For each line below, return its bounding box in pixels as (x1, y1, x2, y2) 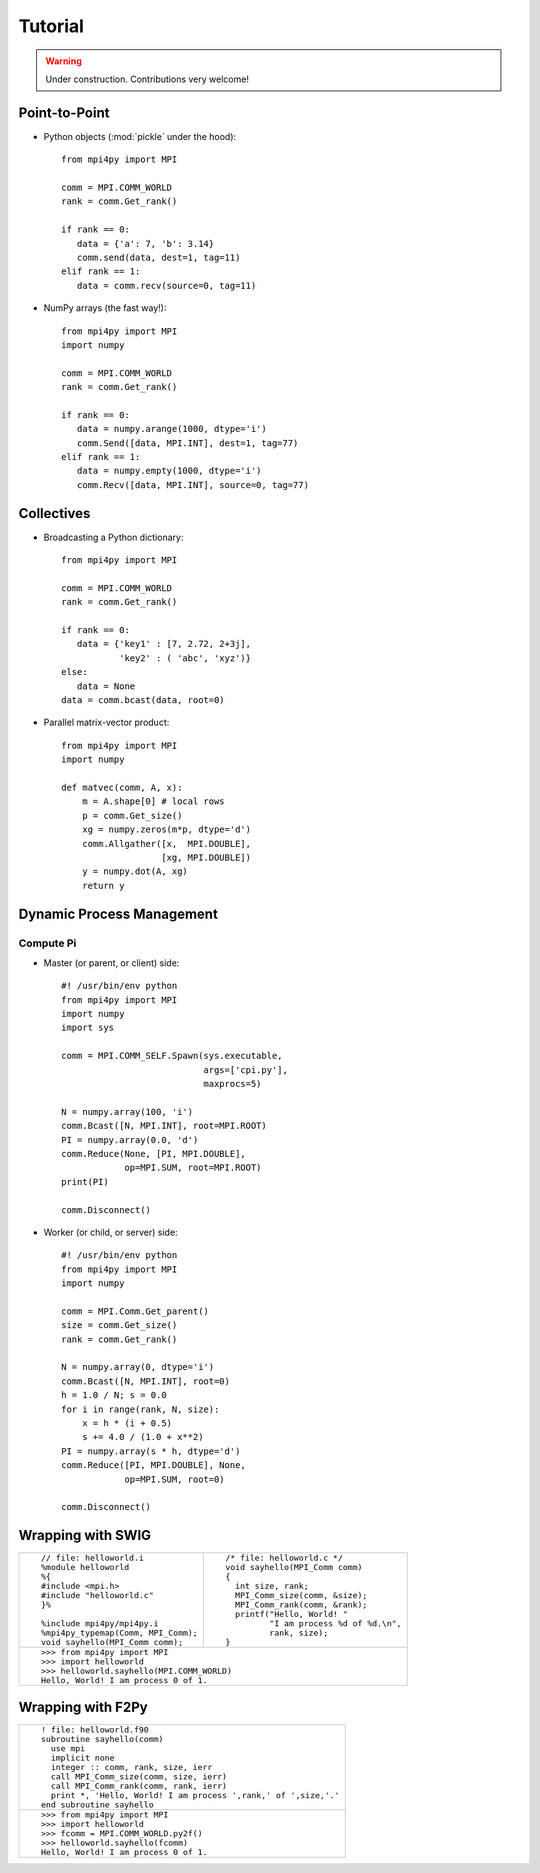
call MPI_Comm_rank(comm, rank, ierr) (50, 1780, 228, 1791)
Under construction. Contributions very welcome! (45, 73, 250, 85)
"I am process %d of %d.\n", (269, 1618, 402, 1629)
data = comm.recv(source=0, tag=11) (76, 280, 257, 291)
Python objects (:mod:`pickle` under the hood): (43, 130, 237, 142)
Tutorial (18, 15, 85, 37)
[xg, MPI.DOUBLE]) (161, 851, 252, 863)
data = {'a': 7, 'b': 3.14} (76, 238, 215, 249)
